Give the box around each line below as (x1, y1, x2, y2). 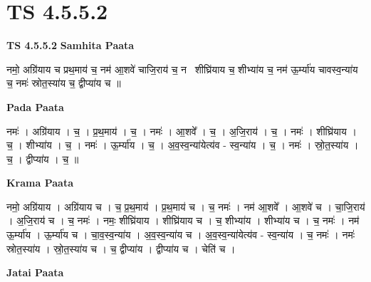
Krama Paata (6, 175, 73, 190)
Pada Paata (6, 99, 64, 114)
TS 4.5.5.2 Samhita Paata (6, 38, 135, 53)
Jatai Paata (6, 265, 64, 280)
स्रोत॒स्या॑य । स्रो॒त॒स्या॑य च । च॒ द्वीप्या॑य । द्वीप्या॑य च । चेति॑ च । (6, 241, 236, 256)
